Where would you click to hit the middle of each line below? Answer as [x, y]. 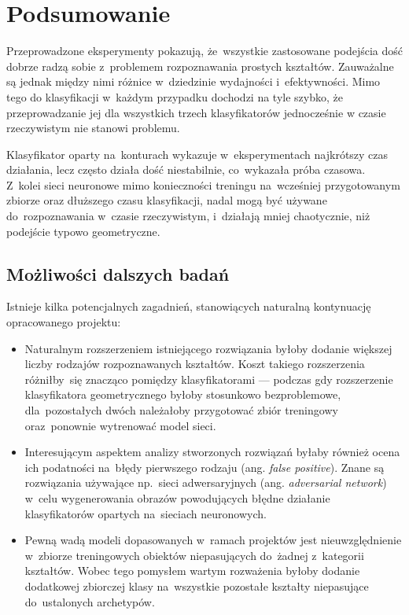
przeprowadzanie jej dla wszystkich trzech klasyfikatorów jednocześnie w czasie [196, 112]
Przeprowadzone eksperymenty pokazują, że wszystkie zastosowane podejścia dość [205, 51]
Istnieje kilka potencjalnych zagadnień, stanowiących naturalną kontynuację [189, 306]
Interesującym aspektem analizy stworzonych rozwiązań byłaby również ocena [212, 452]
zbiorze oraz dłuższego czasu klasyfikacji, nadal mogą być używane [167, 200]
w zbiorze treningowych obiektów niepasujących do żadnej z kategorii [194, 555]
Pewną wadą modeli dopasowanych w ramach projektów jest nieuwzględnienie [213, 540]
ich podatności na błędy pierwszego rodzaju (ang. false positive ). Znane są [204, 467]
